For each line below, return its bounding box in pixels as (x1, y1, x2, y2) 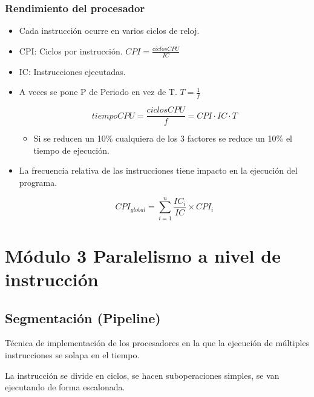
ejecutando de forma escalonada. (5, 381, 125, 393)
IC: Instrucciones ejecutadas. (19, 65, 126, 77)
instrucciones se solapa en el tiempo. (5, 348, 140, 361)
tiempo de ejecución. (33, 143, 110, 156)
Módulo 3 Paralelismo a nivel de (5, 243, 281, 267)
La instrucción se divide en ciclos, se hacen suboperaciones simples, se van (5, 369, 280, 381)
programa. (19, 176, 57, 188)
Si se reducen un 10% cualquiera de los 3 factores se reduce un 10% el (33, 132, 292, 145)
